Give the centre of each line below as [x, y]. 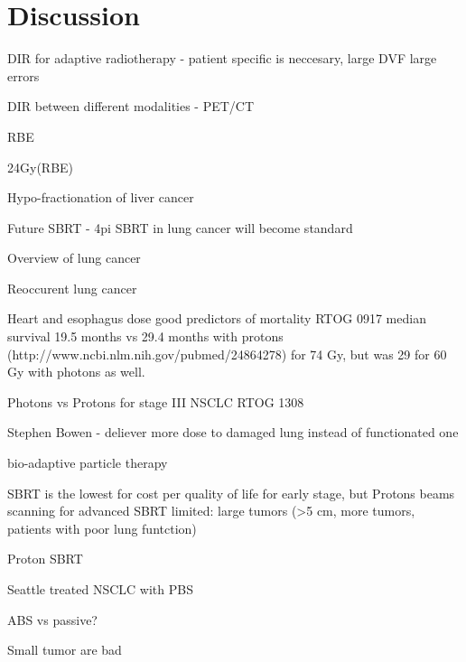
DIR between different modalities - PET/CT [131, 106]
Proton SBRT [45, 559]
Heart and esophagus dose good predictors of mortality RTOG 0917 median [217, 318]
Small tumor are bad [65, 650]
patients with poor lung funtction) [102, 528]
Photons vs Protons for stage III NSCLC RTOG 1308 [156, 401]
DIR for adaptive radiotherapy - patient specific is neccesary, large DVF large [222, 58]
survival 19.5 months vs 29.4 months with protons [145, 336]
